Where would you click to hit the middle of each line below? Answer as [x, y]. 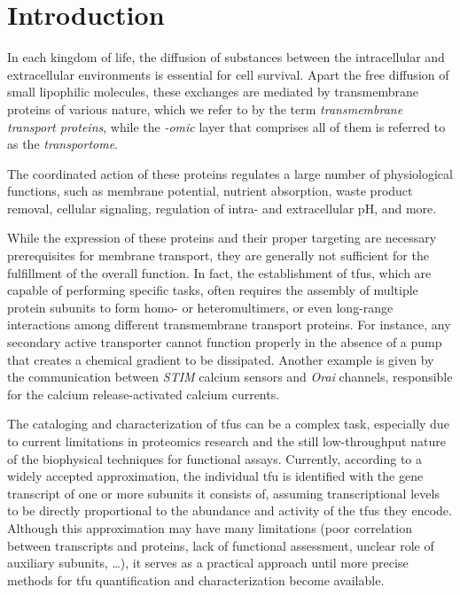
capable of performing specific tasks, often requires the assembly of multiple [213, 290]
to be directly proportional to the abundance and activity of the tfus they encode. [230, 510]
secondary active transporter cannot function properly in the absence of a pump [225, 342]
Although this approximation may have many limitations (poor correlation [210, 527]
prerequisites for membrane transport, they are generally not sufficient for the [218, 255]
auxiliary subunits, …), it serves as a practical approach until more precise [208, 563]
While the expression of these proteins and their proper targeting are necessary [222, 238]
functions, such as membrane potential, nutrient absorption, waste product [210, 191]
